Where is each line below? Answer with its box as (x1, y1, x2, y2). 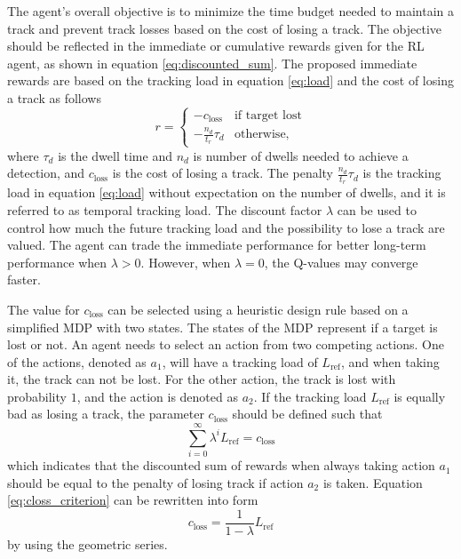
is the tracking (362, 164, 441, 182)
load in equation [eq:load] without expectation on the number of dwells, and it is (7, 183, 446, 202)
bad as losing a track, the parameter (7, 404, 204, 423)
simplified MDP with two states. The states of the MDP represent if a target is (7, 317, 438, 336)
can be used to (337, 200, 417, 219)
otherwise (234, 128, 286, 141)
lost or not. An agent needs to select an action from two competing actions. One (7, 335, 444, 354)
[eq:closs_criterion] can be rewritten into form (7, 491, 258, 509)
